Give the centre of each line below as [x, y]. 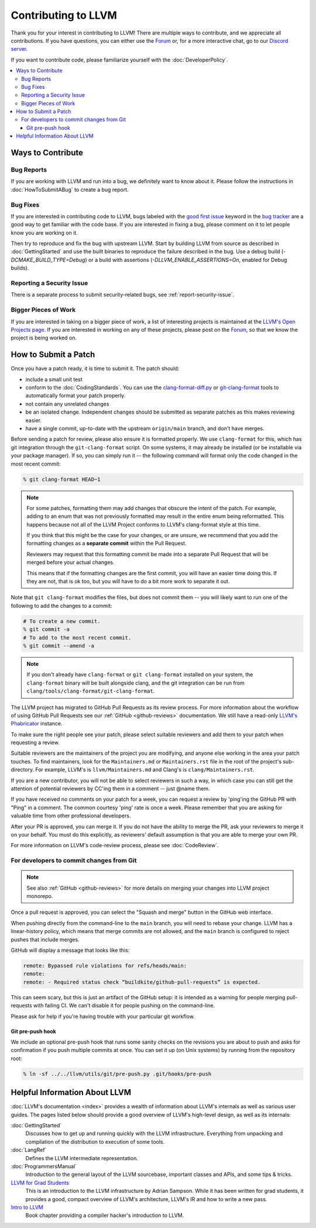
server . [19, 49]
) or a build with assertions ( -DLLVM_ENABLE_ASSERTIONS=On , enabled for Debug [186, 260]
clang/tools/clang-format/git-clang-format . [91, 691]
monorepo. [40, 896]
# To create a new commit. [62, 621]
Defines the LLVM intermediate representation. [82, 1158]
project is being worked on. [44, 338]
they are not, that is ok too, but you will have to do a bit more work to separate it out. [128, 582]
